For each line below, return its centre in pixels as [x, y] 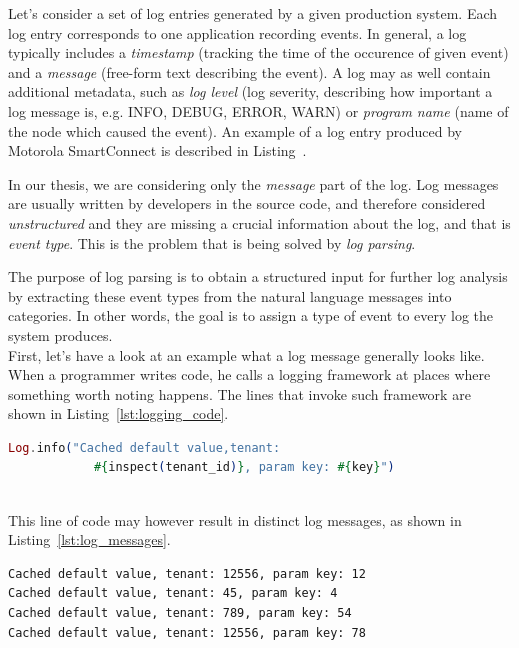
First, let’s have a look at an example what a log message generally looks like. [246, 354]
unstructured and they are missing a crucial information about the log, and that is [259, 222]
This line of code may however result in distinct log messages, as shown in [235, 519]
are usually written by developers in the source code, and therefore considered [247, 203]
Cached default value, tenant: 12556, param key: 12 [187, 573]
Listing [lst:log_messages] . [89, 539]
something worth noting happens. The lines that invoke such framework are [239, 393]
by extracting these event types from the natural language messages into [230, 295]
